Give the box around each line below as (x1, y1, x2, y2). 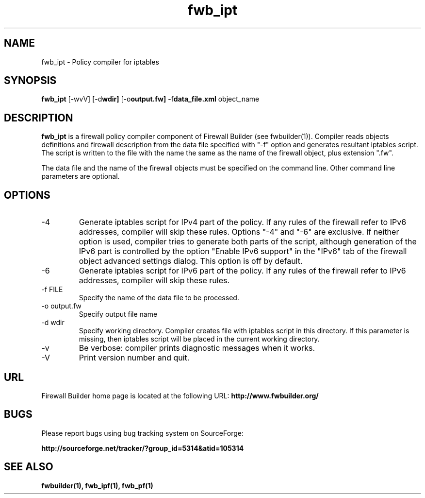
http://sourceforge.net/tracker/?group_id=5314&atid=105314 (41, 444, 244, 452)
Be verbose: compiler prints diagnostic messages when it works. (79, 343, 315, 353)
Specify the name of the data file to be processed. (79, 293, 239, 302)
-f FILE (41, 285, 63, 294)
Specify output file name (79, 310, 158, 319)
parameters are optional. (41, 172, 120, 181)
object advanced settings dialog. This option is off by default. (79, 256, 303, 266)
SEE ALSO (4, 461, 53, 473)
